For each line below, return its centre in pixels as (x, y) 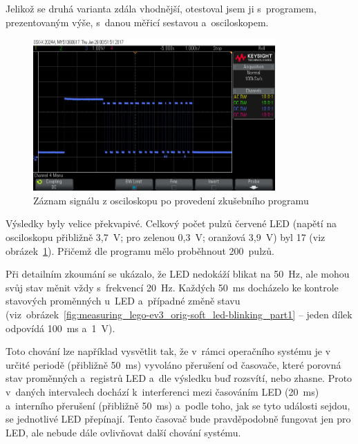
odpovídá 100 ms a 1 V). (60, 328)
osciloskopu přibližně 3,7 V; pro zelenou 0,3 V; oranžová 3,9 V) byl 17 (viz (166, 237)
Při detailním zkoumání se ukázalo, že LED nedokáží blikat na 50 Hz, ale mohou (178, 274)
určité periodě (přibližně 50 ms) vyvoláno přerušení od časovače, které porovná (173, 364)
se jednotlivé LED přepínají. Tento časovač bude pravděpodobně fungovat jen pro (178, 419)
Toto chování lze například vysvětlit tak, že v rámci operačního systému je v (168, 351)
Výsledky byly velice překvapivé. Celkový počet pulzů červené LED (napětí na (171, 223)
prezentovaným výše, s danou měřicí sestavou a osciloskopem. (137, 22)
